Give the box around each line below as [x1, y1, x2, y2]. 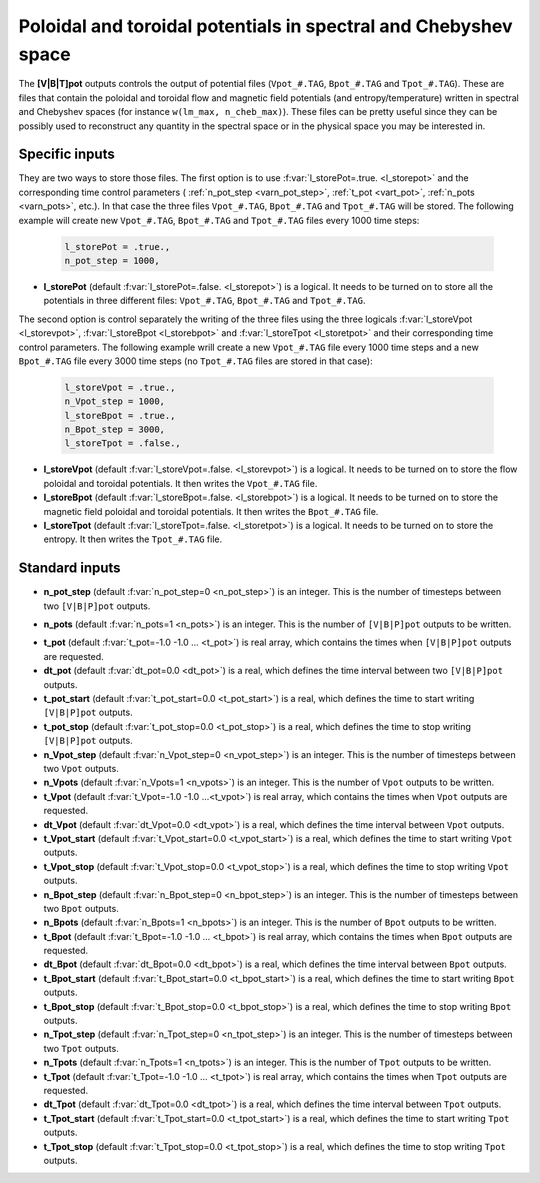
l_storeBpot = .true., [64, 410, 176, 421]
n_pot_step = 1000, [64, 255, 160, 266]
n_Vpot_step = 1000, [64, 396, 165, 407]
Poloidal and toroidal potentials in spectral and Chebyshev [18, 15, 513, 37]
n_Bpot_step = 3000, [64, 424, 165, 435]
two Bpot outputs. [43, 902, 119, 914]
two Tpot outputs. [43, 1042, 119, 1054]
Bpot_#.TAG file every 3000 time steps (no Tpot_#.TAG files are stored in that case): [18, 355, 374, 367]
